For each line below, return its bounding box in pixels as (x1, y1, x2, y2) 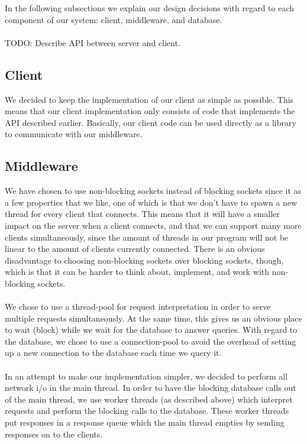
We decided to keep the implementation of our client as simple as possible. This (5, 93, 294, 105)
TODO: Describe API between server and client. (5, 36, 180, 48)
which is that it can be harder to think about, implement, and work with (5, 265, 270, 278)
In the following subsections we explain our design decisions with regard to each (5, 2, 295, 14)
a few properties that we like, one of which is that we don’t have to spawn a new (5, 196, 298, 208)
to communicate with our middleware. (5, 128, 143, 140)
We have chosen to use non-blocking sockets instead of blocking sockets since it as (5, 184, 302, 197)
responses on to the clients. (5, 427, 103, 440)
